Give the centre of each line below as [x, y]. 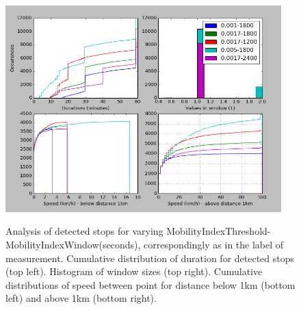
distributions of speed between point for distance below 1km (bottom [150, 284]
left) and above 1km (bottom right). [81, 298]
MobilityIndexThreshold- [219, 231]
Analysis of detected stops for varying [84, 231]
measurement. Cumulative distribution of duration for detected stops [150, 258]
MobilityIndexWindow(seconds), [73, 245]
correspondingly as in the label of [214, 245]
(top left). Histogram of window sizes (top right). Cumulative [134, 271]
